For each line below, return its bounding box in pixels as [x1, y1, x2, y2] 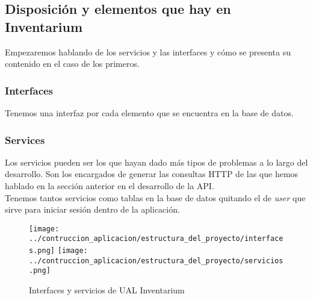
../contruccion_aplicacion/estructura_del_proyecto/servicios [29, 256, 284, 265]
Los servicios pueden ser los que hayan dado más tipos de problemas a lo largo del [5, 155, 308, 168]
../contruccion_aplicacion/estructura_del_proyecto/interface [29, 234, 284, 243]
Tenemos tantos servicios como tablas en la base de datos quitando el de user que [5, 191, 306, 204]
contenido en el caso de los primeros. [5, 57, 140, 70]
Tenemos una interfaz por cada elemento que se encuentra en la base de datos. [5, 107, 294, 119]
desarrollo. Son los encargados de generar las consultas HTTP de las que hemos [5, 167, 299, 180]
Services [5, 132, 45, 147]
